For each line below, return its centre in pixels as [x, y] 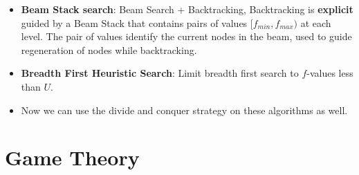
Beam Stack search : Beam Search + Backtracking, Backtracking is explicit [187, 9]
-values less [330, 73]
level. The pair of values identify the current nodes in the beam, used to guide [186, 36]
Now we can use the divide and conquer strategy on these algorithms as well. [184, 110]
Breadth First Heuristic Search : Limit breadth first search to [160, 73]
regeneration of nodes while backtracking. [109, 49]
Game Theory [72, 157]
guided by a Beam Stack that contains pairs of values [134, 22]
